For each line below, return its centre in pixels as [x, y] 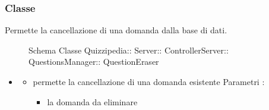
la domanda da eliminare [92, 101]
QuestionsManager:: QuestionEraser [94, 62]
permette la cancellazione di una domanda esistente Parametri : [149, 81]
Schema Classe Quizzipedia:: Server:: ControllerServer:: [129, 50]
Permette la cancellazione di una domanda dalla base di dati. [116, 30]
